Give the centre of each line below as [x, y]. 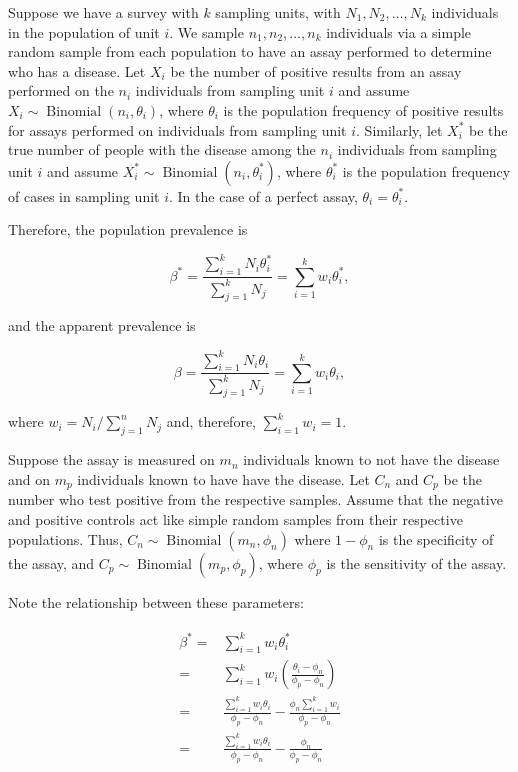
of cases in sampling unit [84, 195]
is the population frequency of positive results [363, 109]
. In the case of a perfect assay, [263, 195]
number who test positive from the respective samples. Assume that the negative [255, 499]
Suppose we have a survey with [103, 12]
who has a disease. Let [77, 70]
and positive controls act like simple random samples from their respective [235, 518]
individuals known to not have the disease [371, 459]
